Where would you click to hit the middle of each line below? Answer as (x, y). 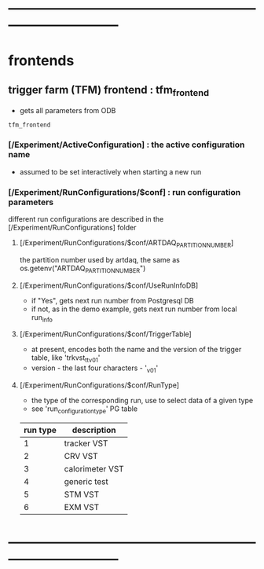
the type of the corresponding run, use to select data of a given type (142, 400)
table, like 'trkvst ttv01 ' (66, 359)
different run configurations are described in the (86, 218)
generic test (86, 481)
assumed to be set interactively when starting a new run (110, 171)
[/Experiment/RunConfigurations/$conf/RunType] (99, 385)
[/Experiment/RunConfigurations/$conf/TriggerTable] (106, 334)
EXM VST (82, 507)
